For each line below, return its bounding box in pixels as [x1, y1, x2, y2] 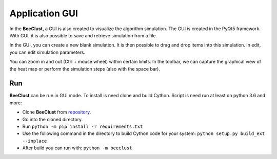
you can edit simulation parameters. [9, 49, 86, 55]
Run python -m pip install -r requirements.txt [22, 123, 143, 129]
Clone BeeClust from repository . [22, 109, 91, 115]
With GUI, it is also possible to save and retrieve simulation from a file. [9, 32, 157, 38]
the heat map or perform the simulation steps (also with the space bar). [9, 65, 160, 72]
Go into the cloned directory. [22, 116, 83, 122]
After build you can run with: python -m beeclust [22, 145, 132, 151]
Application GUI [9, 8, 78, 19]
